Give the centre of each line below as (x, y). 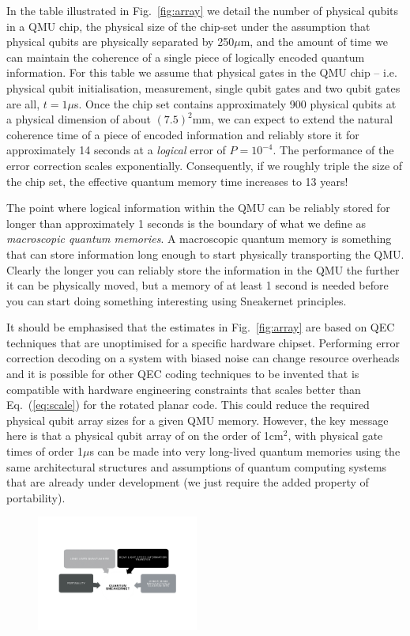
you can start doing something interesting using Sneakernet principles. (177, 300)
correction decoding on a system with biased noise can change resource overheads (203, 358)
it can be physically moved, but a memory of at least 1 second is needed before (197, 285)
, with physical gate (335, 435)
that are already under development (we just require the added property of (188, 482)
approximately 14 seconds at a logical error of (116, 150)
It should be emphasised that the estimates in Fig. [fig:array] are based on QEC (201, 327)
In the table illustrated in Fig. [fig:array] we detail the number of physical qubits (203, 10)
